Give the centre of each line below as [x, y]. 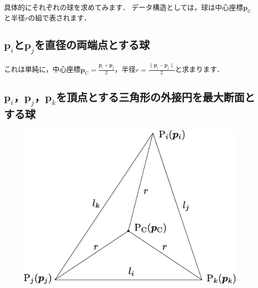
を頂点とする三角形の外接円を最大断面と [155, 96]
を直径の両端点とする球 [92, 44]
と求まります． [199, 69]
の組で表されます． [59, 17]
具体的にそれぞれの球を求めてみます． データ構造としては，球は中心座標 [124, 7]
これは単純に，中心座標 [42, 69]
